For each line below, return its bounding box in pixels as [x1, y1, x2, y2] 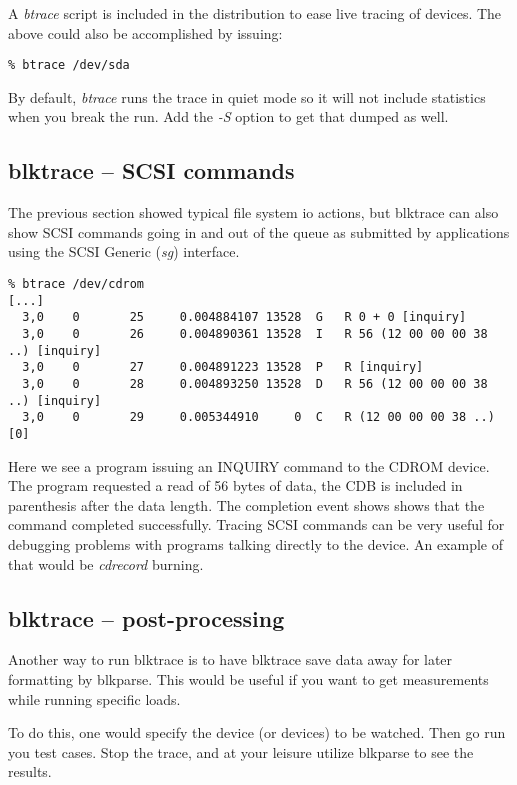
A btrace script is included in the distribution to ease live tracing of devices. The [8, 3, 502, 23]
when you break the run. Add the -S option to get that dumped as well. [8, 106, 449, 127]
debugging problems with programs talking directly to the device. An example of [8, 533, 503, 554]
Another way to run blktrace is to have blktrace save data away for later [8, 649, 453, 670]
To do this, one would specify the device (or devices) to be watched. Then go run [8, 722, 506, 743]
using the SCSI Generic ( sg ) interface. [8, 241, 240, 262]
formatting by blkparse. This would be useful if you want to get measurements [8, 668, 489, 689]
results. [8, 761, 52, 782]
